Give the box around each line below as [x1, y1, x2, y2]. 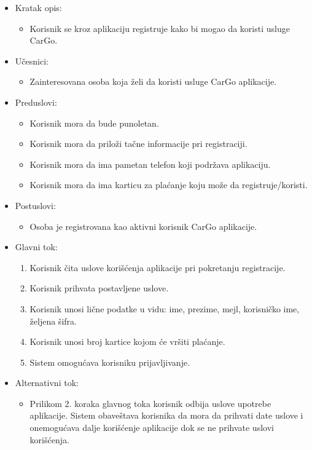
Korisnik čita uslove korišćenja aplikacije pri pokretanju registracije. [29, 261, 286, 274]
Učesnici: [15, 54, 49, 67]
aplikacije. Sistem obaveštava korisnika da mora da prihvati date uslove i [29, 409, 303, 422]
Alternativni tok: [15, 376, 79, 389]
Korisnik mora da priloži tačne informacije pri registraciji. [29, 137, 248, 150]
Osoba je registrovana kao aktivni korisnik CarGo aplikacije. [29, 219, 257, 232]
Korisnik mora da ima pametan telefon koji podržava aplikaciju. [29, 157, 271, 170]
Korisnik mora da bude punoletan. [29, 116, 159, 129]
